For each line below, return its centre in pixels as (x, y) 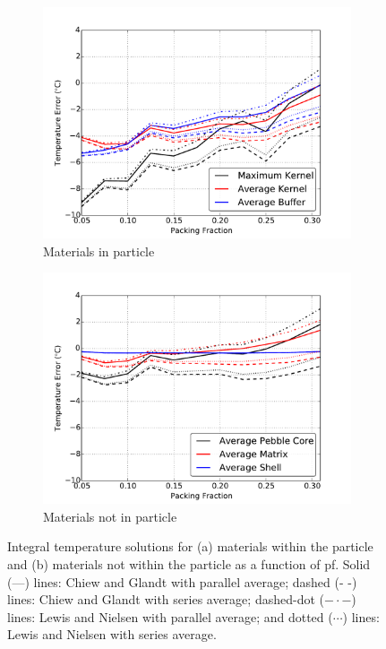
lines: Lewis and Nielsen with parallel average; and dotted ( (170, 616)
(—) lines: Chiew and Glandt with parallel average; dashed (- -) (182, 581)
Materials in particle (99, 251)
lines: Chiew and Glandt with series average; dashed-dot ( (166, 599)
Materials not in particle (110, 516)
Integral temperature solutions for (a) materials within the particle (190, 546)
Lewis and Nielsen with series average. (112, 634)
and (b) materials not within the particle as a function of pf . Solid (189, 563)
